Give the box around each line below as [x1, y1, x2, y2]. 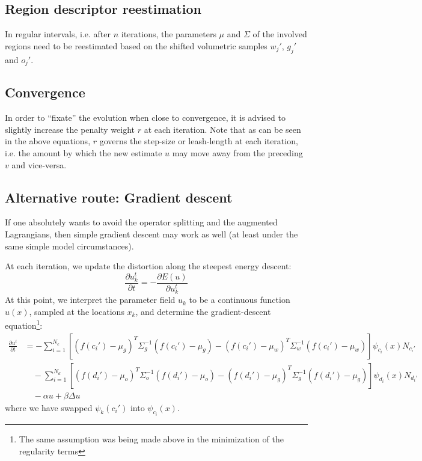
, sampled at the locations [29, 305, 124, 317]
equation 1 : [5, 317, 43, 331]
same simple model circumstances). [5, 239, 134, 252]
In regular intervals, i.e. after [5, 28, 111, 40]
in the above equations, [5, 135, 91, 147]
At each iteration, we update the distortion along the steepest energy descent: [5, 260, 292, 272]
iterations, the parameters [121, 28, 216, 40]
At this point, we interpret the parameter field [5, 293, 176, 306]
